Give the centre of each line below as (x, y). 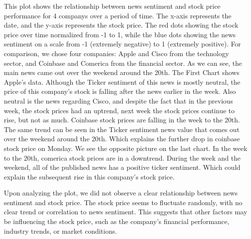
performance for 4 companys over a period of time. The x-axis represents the (118, 15)
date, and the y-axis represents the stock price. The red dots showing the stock (121, 25)
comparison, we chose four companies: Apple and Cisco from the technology (117, 53)
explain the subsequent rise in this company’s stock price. (89, 176)
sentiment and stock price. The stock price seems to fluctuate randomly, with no (123, 202)
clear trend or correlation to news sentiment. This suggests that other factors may (126, 212)
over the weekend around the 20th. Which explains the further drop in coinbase (122, 139)
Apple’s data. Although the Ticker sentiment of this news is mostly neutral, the (122, 82)
